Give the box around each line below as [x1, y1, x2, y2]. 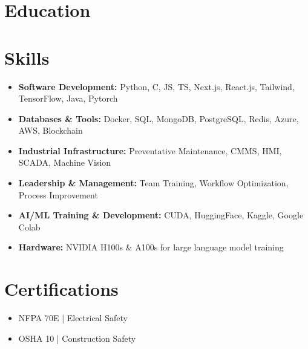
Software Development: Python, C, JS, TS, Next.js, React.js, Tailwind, [18, 80, 295, 93]
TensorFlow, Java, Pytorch [18, 92, 118, 105]
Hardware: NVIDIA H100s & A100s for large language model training [18, 241, 284, 253]
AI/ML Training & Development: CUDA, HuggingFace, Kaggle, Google [18, 209, 304, 221]
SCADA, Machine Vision [18, 156, 111, 169]
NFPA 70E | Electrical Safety [18, 311, 128, 324]
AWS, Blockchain [18, 124, 83, 137]
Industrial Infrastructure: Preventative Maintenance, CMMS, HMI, [18, 144, 282, 157]
